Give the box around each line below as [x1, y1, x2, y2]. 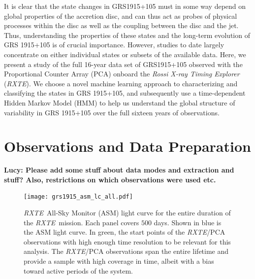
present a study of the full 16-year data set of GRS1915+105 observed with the [4, 59, 243, 69]
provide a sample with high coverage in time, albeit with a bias [24, 256, 214, 266]
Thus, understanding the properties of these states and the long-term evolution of [4, 30, 250, 40]
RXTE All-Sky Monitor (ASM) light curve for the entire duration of [24, 208, 231, 218]
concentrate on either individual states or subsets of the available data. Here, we [4, 49, 246, 59]
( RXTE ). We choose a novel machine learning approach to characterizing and [4, 78, 238, 88]
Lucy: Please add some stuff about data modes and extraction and [4, 165, 234, 175]
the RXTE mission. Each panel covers [24, 217, 139, 227]
